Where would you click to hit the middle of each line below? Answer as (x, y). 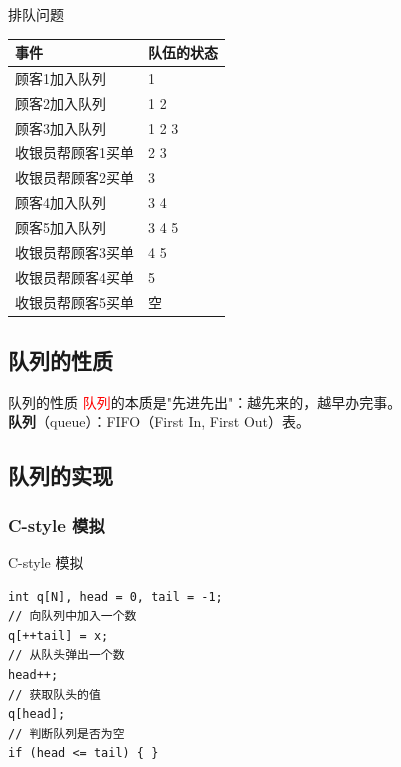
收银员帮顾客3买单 (74, 251)
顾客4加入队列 (60, 202)
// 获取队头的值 (54, 694)
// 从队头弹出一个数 (66, 655)
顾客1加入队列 (60, 77)
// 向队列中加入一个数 (72, 616)
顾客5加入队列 (60, 227)
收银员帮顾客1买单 (74, 152)
